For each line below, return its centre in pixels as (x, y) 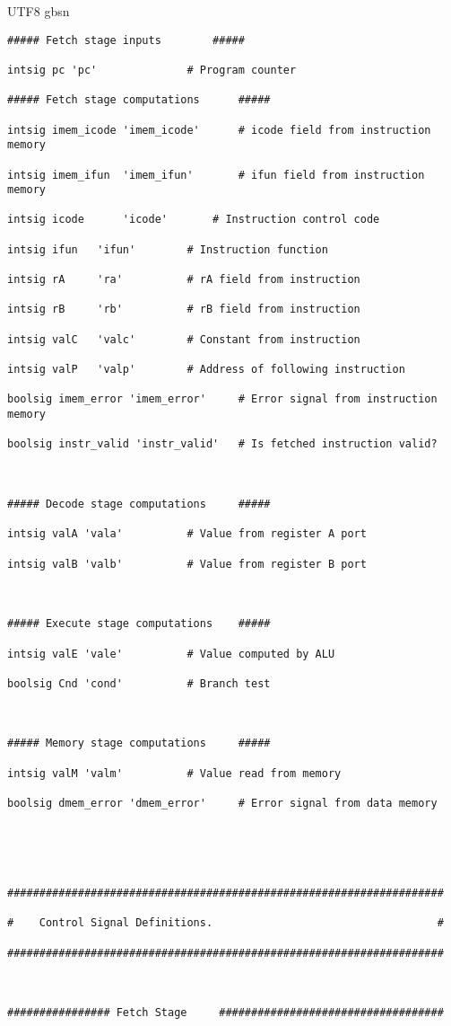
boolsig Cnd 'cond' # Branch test (139, 683)
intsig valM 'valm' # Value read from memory (174, 773)
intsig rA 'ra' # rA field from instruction (184, 280)
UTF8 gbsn (39, 11)
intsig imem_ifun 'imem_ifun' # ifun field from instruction (216, 175)
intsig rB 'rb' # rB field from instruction (184, 310)
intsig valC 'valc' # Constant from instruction (184, 339)
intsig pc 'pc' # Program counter (152, 70)
